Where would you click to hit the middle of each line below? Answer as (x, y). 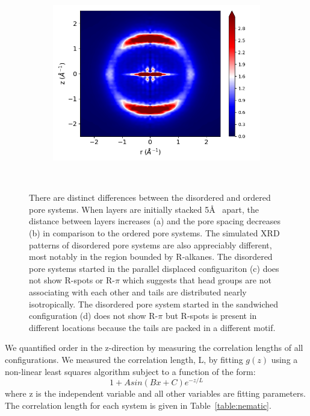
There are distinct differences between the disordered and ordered (150, 197)
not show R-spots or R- (72, 280)
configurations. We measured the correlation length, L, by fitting (124, 359)
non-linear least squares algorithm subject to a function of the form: (130, 371)
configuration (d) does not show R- (94, 316)
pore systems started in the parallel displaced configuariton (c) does (154, 268)
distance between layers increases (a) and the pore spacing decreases (155, 221)
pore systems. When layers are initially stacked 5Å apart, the (144, 209)
